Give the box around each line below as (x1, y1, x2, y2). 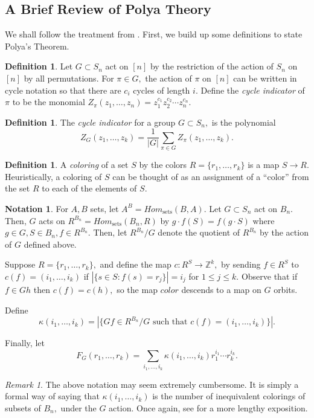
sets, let (90, 202, 119, 214)
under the (60, 401, 97, 414)
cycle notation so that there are (5, 83, 121, 96)
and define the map (100, 258, 171, 271)
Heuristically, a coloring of (5, 170, 102, 182)
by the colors (139, 158, 187, 171)
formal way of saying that (5, 390, 100, 402)
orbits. (274, 283, 298, 295)
